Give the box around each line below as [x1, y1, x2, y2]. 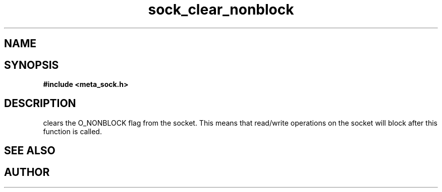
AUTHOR [4, 165, 50, 178]
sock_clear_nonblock [148, 1, 294, 18]
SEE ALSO [4, 144, 56, 157]
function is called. [43, 127, 102, 136]
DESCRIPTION [4, 97, 76, 110]
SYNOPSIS [4, 58, 59, 71]
